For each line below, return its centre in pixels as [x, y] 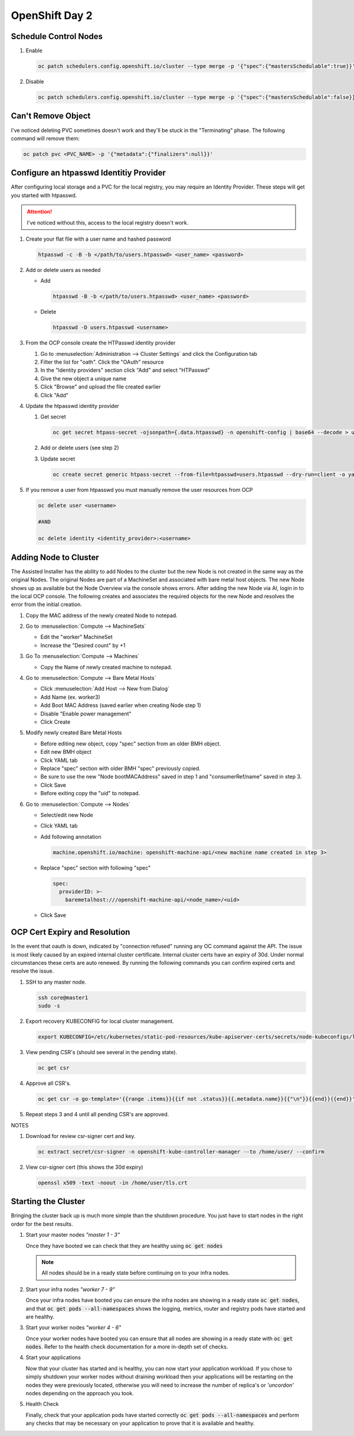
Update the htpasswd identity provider [72, 406]
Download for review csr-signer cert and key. [81, 1136]
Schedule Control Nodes [57, 36]
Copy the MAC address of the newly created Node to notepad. [102, 615]
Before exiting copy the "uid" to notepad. [90, 793]
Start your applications [53, 1357]
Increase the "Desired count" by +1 [83, 645]
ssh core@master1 [63, 997]
